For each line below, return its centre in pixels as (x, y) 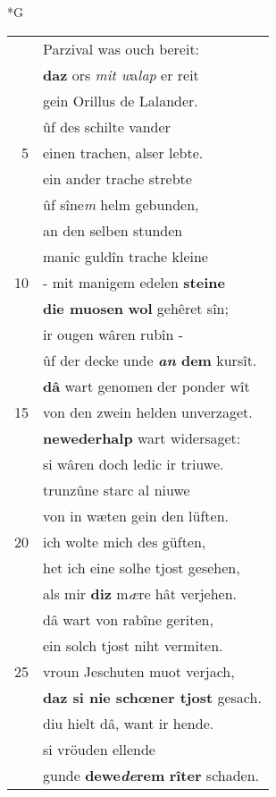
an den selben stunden (113, 230)
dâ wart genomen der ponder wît (146, 386)
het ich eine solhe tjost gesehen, (142, 567)
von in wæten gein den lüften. (136, 515)
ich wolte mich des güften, (125, 541)
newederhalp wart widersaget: (142, 437)
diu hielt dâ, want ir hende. (129, 723)
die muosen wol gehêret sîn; (136, 308)
